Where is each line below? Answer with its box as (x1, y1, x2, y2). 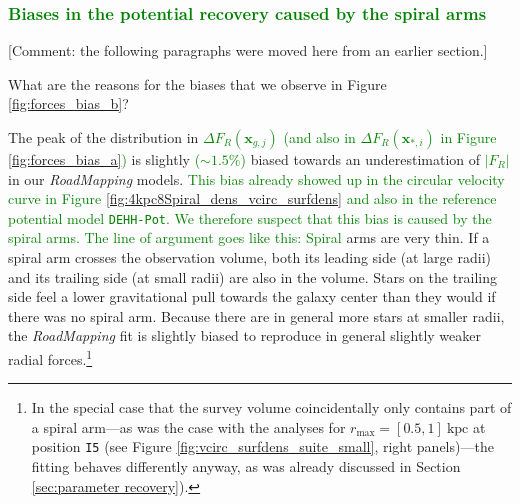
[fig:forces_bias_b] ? (8, 93, 129, 114)
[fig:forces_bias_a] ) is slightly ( (8, 149, 201, 169)
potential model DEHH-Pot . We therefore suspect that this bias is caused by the (8, 207, 492, 228)
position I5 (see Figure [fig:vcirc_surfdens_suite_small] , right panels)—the (31, 436, 494, 457)
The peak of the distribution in (8, 127, 199, 147)
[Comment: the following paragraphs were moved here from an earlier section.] (8, 40, 488, 61)
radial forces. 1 (8, 346, 93, 369)
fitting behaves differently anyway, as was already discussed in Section (31, 456, 461, 477)
